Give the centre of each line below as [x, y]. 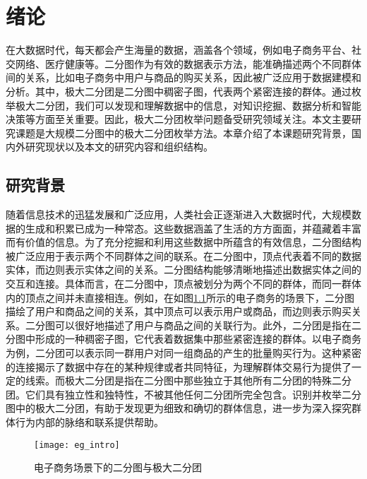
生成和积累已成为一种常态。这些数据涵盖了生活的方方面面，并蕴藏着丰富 [193, 228]
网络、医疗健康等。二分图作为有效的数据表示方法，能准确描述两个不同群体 [188, 63]
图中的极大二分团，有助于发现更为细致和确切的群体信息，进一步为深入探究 [179, 408]
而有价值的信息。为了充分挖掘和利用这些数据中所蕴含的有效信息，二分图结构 [183, 242]
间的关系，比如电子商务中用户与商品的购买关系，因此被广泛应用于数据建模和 [183, 77]
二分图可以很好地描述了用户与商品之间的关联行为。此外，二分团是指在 [188, 325]
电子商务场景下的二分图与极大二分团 [118, 467]
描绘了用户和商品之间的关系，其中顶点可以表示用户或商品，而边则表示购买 [179, 311]
